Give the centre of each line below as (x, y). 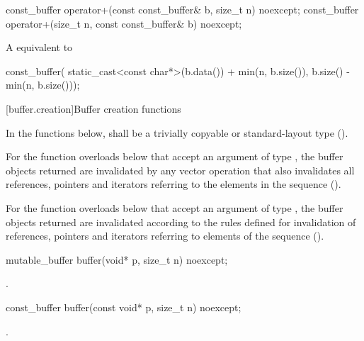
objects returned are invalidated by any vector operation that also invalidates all (180, 170)
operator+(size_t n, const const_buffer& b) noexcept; (124, 23)
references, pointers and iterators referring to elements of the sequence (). (165, 236)
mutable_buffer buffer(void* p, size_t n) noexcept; (117, 259)
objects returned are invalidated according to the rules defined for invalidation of (181, 222)
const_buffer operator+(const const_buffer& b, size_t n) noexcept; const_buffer (182, 9)
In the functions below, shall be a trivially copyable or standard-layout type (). (177, 132)
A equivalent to (39, 47)
